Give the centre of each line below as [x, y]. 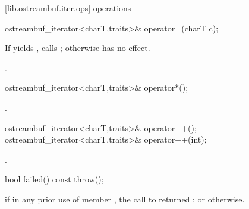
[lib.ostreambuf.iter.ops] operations [68, 8]
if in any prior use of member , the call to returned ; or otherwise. [125, 199]
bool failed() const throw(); [54, 179]
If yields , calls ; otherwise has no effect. [78, 48]
